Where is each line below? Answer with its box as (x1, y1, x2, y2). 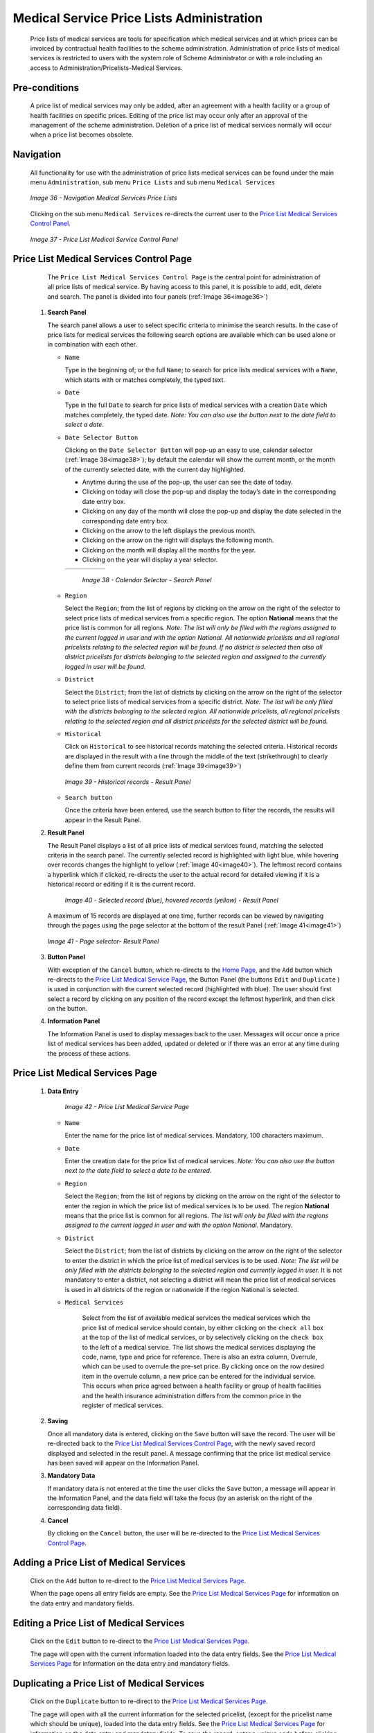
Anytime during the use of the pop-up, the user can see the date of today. (82, 478, 294, 487)
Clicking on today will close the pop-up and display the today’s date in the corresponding (82, 487, 337, 496)
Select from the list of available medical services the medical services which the (82, 1314, 311, 1322)
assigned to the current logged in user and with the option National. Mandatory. (64, 1221, 293, 1230)
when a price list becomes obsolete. (30, 130, 134, 139)
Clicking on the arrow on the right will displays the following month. (82, 536, 274, 544)
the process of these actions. (47, 1049, 131, 1057)
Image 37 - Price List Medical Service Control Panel (30, 235, 178, 243)
